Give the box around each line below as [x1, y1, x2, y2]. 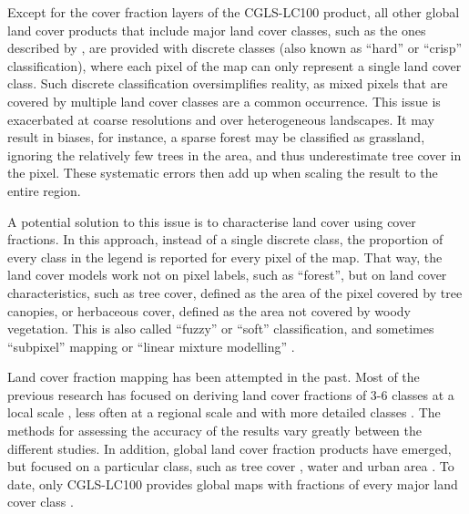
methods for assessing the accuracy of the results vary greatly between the [7, 421, 422, 440]
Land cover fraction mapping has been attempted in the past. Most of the [7, 367, 420, 386]
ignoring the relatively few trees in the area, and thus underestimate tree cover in [7, 145, 462, 164]
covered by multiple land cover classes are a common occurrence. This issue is [7, 91, 441, 110]
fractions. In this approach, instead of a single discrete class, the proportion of [7, 230, 444, 249]
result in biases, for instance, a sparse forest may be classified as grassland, [7, 128, 425, 147]
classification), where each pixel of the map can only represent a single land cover [7, 56, 462, 75]
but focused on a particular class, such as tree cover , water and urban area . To [7, 457, 454, 476]
